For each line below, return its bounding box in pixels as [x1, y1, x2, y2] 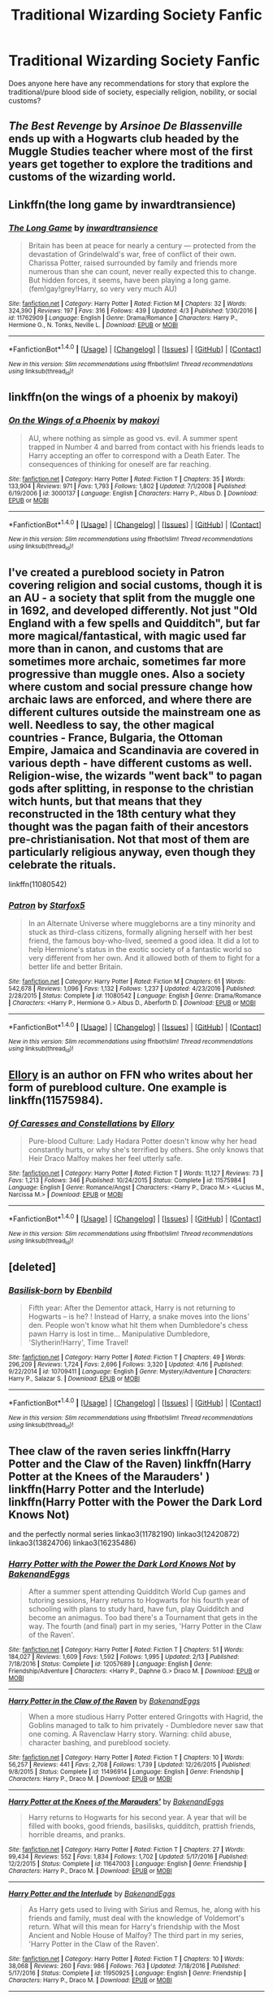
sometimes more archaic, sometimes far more [8, 655, 246, 669]
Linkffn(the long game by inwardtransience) [8, 198, 236, 212]
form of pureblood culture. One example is [8, 1080, 227, 1095]
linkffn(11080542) [8, 880, 67, 889]
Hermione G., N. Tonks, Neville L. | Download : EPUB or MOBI [8, 321, 179, 330]
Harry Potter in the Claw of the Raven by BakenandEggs [8, 1696, 201, 1706]
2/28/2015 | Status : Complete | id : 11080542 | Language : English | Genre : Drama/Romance [8, 991, 262, 1000]
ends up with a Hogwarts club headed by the [8, 132, 240, 146]
